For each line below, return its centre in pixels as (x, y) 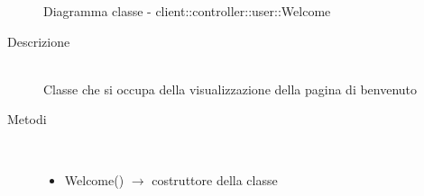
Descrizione (39, 41)
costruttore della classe (215, 179)
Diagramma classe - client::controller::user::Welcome (187, 11)
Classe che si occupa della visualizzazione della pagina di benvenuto (230, 89)
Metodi (27, 119)
